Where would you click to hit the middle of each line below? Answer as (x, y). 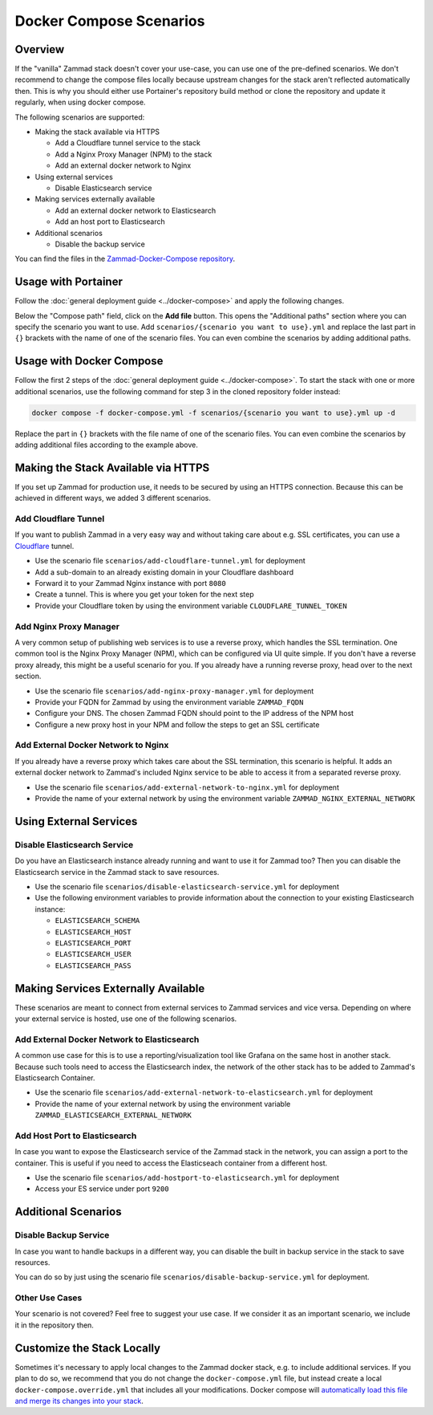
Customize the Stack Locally (87, 1348)
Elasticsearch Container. (55, 1078)
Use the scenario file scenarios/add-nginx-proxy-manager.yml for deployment (174, 691)
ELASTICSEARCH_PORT (93, 943)
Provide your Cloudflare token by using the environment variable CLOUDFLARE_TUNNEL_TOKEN (191, 605)
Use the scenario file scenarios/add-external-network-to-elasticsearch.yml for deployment (204, 1092)
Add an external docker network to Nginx (123, 165)
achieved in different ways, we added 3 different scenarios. (113, 498)
